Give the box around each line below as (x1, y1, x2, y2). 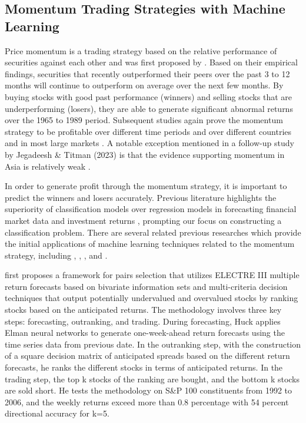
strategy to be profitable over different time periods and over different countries (5, 125, 292, 137)
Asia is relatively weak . (5, 160, 91, 172)
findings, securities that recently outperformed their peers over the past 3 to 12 (5, 67, 290, 80)
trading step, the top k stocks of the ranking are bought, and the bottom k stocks (5, 372, 300, 385)
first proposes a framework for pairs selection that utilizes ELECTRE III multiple (5, 269, 300, 281)
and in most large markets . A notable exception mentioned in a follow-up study (5, 137, 294, 149)
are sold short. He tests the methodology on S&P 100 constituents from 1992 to (5, 384, 292, 396)
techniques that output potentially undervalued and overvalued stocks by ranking (5, 292, 298, 304)
